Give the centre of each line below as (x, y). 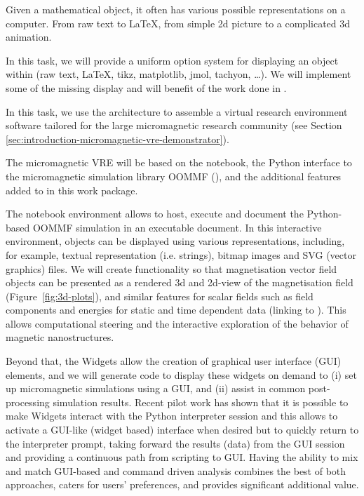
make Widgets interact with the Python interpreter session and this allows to (172, 416)
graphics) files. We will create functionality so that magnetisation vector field (171, 268)
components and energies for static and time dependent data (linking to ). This (176, 310)
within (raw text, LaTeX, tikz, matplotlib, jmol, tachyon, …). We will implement (178, 74)
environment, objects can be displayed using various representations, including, (175, 241)
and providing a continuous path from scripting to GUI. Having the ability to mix (182, 457)
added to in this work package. (72, 190)
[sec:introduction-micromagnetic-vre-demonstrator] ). (117, 139)
